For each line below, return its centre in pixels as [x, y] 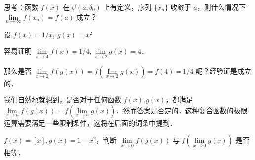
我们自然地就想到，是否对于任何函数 [63, 100]
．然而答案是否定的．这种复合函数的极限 [182, 110]
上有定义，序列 [127, 7]
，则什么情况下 [221, 7]
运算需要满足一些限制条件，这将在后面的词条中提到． [90, 122]
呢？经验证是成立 [223, 71]
